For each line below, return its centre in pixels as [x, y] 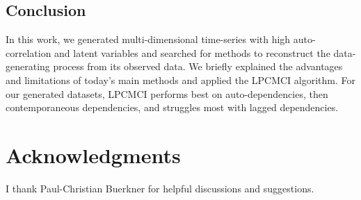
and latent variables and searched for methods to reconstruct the [192, 52]
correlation [29, 52]
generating [28, 66]
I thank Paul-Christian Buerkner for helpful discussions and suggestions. [160, 188]
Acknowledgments [93, 155]
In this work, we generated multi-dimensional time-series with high [148, 39]
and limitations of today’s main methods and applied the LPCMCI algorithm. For [181, 80]
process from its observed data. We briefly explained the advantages [198, 66]
